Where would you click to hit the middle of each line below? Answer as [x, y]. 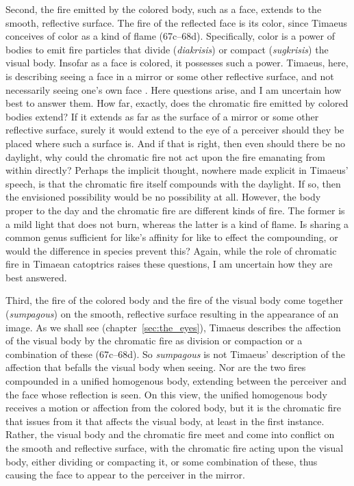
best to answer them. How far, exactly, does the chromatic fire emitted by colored [177, 103]
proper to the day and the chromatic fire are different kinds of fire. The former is [175, 210]
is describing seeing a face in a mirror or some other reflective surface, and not [170, 76]
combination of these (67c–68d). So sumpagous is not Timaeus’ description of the [175, 354]
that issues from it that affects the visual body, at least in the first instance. [165, 421]
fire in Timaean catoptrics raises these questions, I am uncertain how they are [169, 264]
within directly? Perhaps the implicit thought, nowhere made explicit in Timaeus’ [177, 170]
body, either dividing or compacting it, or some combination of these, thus [162, 461]
